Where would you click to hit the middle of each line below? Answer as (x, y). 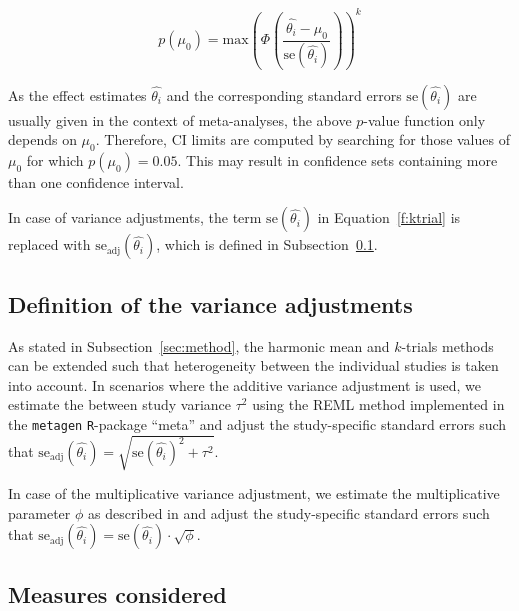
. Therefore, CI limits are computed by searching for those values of (302, 139)
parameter (39, 512)
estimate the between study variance (119, 404)
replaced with (49, 244)
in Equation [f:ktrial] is (389, 217)
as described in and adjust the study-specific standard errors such (288, 512)
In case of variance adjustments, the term (135, 217)
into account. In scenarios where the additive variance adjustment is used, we (244, 384)
